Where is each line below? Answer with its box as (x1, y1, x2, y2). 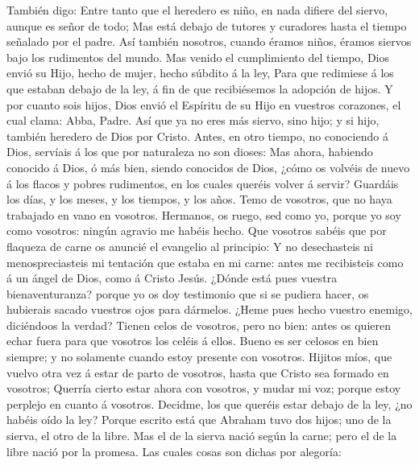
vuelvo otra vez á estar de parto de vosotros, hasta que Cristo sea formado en (6, 364, 389, 381)
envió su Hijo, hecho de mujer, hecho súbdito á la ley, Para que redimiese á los (6, 64, 394, 81)
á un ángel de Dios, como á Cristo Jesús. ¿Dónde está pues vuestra (6, 270, 338, 286)
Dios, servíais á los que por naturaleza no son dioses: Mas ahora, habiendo (6, 143, 373, 160)
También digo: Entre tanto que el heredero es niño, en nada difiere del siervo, (6, 2, 388, 18)
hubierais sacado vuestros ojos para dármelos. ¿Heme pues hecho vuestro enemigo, (6, 301, 413, 318)
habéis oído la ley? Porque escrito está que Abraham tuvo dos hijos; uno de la (6, 411, 392, 428)
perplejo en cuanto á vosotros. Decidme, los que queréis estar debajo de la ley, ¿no (6, 395, 413, 412)
